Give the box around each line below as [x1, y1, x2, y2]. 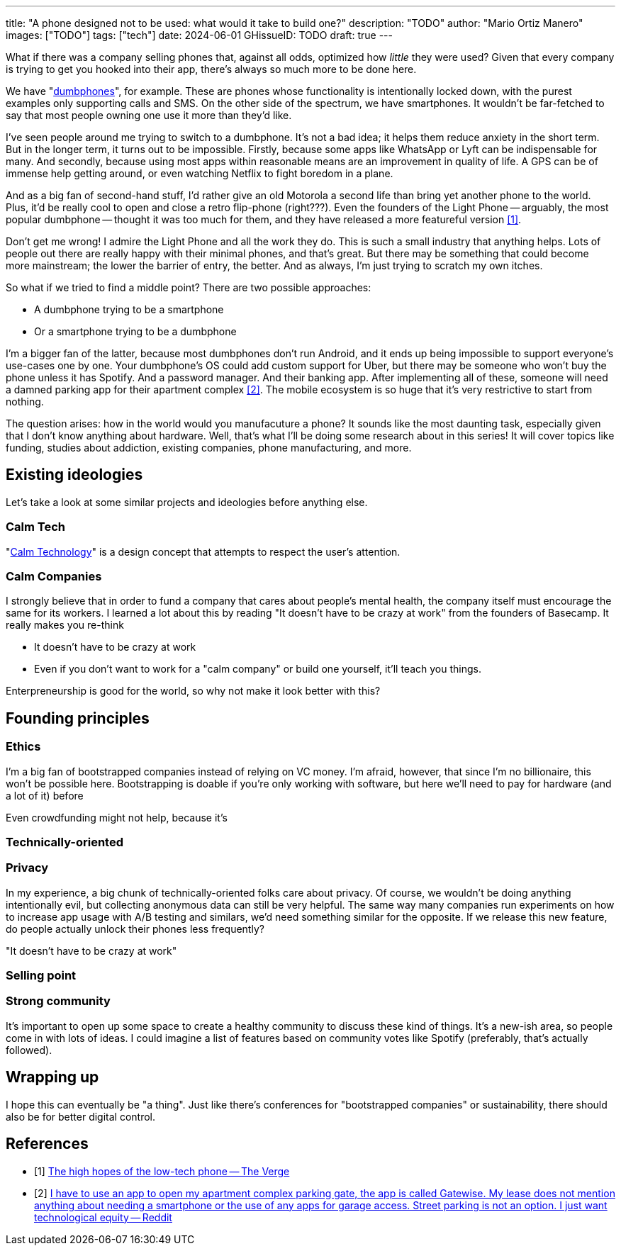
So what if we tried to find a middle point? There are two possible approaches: [6, 281, 371, 293]
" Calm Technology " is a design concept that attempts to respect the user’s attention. [6, 545, 401, 558]
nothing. [6, 396, 44, 408]
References [6, 1135, 89, 1153]
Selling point [6, 968, 77, 983]
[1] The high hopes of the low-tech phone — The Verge [34, 1165, 290, 1177]
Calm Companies [6, 568, 102, 583]
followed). [6, 1043, 52, 1056]
